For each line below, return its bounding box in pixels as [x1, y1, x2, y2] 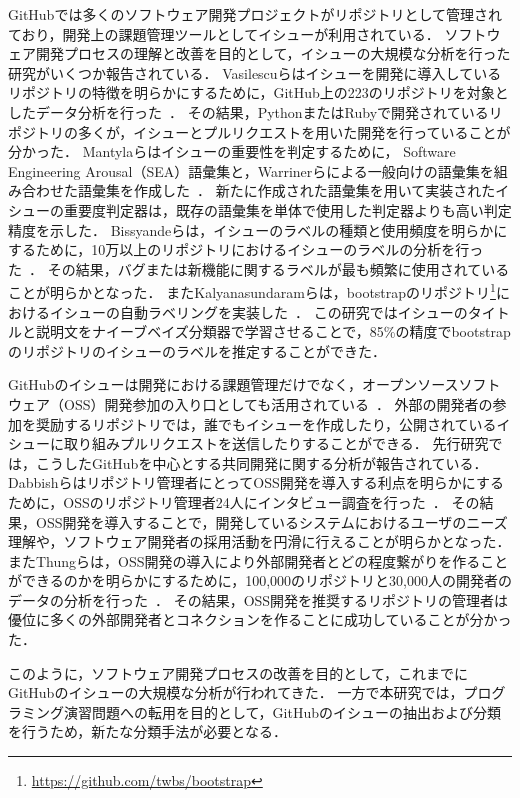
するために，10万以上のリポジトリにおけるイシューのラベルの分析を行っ [8, 239, 484, 260]
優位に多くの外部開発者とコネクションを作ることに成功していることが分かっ [8, 609, 512, 630]
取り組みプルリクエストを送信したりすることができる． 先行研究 [63, 433, 489, 454]
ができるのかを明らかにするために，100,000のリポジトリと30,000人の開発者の [8, 570, 512, 591]
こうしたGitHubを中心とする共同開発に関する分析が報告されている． [35, 452, 488, 473]
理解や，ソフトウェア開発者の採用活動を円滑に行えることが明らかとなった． [8, 531, 511, 552]
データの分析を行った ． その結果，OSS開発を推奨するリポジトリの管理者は [8, 589, 509, 610]
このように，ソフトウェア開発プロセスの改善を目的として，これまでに [8, 662, 468, 683]
